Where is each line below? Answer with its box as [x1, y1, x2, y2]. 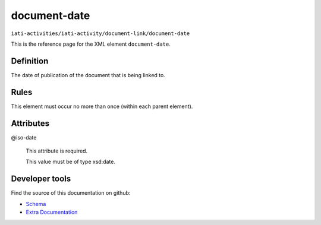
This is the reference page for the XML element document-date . [11, 40, 171, 47]
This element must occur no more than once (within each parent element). [11, 103, 193, 110]
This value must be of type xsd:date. [26, 158, 116, 166]
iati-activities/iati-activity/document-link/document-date [11, 30, 190, 37]
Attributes [11, 118, 50, 128]
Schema [26, 200, 46, 207]
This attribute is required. [26, 147, 88, 154]
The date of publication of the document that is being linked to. [11, 71, 166, 78]
